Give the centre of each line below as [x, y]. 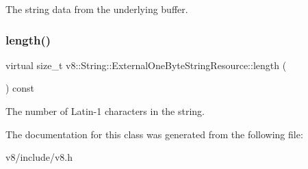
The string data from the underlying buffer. [97, 9]
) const [20, 88]
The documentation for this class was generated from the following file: [154, 134]
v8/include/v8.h [39, 157]
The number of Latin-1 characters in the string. [105, 111]
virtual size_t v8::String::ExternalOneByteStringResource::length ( [146, 65]
